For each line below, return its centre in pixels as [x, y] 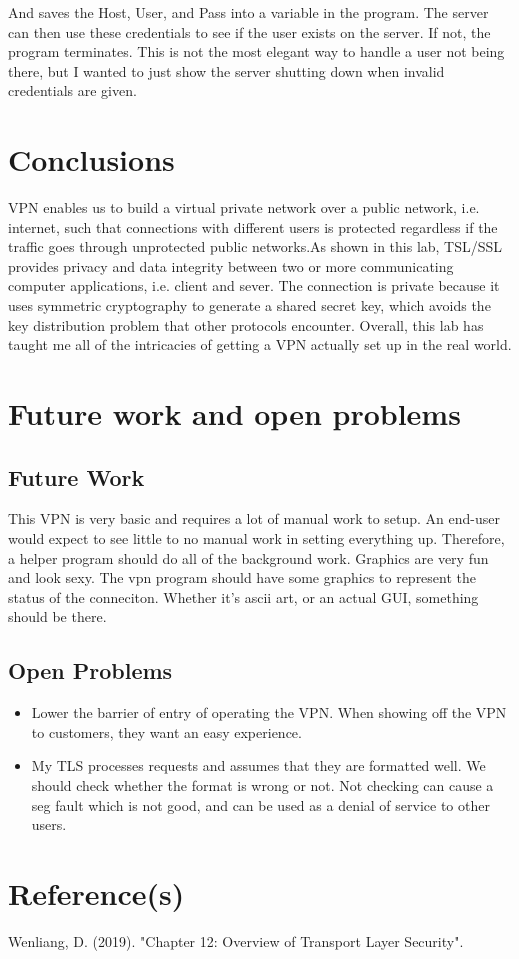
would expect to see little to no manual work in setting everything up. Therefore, [256, 538]
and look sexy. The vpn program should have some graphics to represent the [242, 577]
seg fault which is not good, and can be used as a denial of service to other [260, 804]
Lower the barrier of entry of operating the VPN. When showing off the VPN [269, 712]
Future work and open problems [234, 413]
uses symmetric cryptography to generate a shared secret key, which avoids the [249, 305]
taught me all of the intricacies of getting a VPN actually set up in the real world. [260, 344]
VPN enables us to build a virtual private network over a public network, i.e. [244, 207]
